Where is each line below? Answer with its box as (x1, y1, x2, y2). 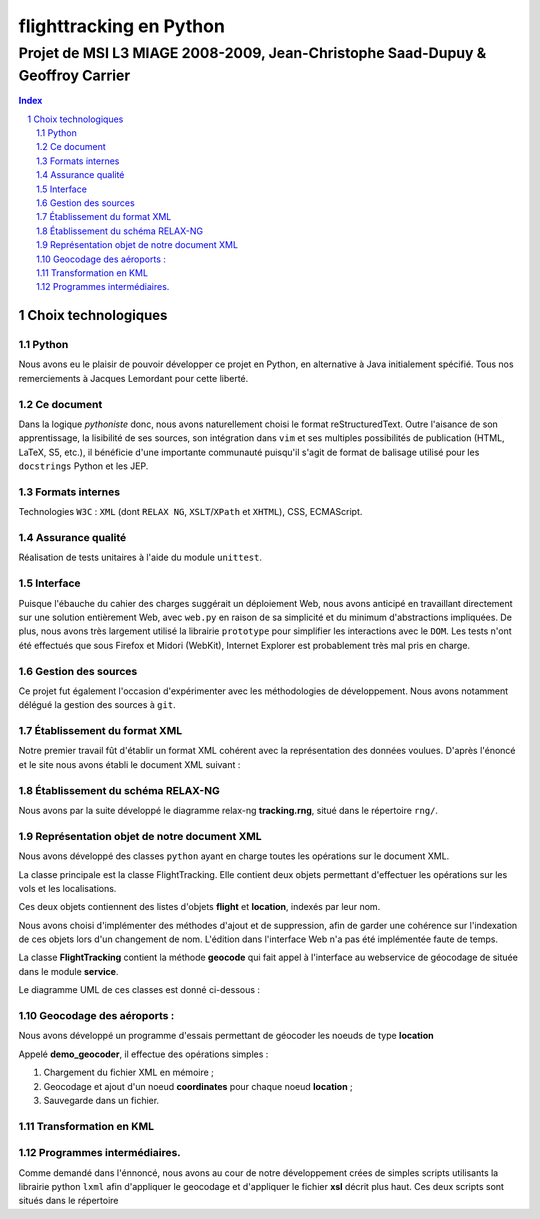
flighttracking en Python (18, 15, 225, 37)
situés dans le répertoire (18, 1195, 119, 1207)
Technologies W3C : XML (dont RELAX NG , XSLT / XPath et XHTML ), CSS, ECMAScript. (18, 506, 363, 518)
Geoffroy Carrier (18, 66, 131, 85)
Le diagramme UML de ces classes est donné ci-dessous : (18, 984, 260, 996)
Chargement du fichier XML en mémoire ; (43, 1066, 215, 1079)
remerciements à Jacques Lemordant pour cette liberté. (18, 372, 249, 384)
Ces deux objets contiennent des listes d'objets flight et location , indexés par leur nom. (18, 901, 381, 913)
